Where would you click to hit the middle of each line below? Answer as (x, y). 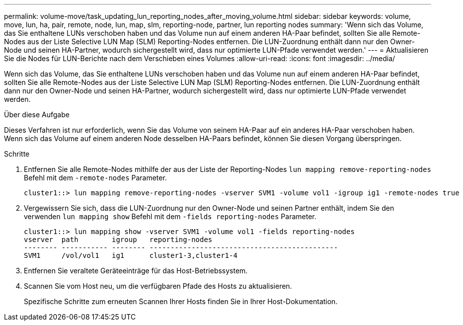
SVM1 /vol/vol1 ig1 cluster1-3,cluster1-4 (131, 255)
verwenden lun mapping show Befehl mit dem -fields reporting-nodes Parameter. (170, 216)
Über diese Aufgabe (37, 115)
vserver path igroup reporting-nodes (118, 240)
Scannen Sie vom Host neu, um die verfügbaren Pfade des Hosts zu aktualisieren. (158, 286)
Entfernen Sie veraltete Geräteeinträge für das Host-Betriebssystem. (136, 271)
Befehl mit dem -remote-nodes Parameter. (95, 178)
